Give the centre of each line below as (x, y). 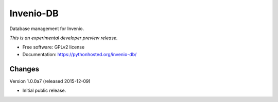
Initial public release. (44, 91)
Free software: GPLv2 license (54, 47)
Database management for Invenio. (47, 29)
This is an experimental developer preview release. (64, 38)
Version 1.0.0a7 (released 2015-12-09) (50, 81)
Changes (24, 69)
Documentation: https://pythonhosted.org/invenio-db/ (80, 54)
